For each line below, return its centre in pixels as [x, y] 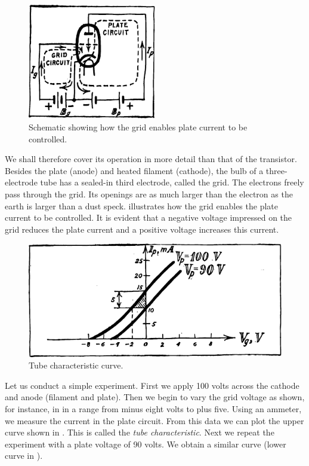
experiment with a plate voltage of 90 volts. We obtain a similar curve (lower [146, 444]
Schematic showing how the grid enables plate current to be [138, 127]
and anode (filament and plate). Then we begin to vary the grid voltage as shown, [155, 397]
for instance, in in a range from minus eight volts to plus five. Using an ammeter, [153, 408]
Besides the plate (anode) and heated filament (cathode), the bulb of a [134, 170]
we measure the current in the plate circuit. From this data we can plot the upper [154, 420]
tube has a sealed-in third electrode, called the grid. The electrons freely [172, 182]
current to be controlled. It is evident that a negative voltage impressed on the [149, 217]
